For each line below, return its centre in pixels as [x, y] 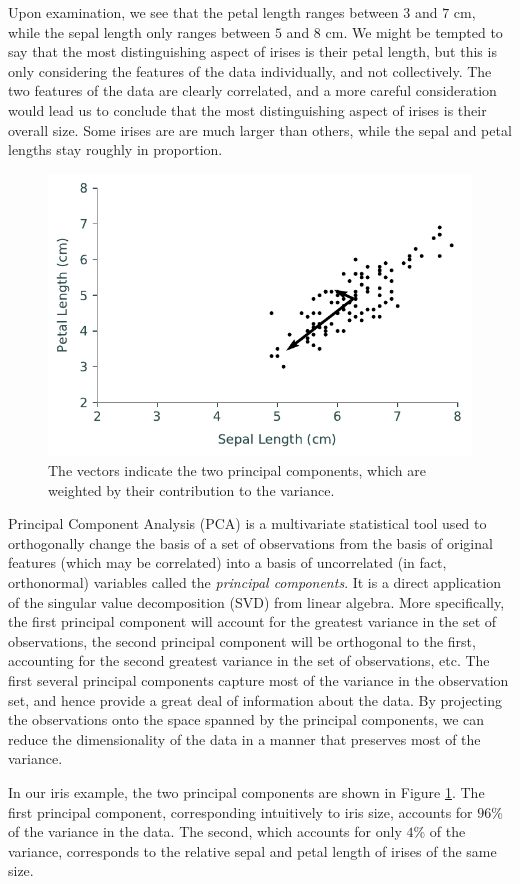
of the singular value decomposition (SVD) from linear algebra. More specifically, [256, 601]
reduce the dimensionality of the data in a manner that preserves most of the [244, 738]
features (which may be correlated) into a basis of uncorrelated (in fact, [227, 562]
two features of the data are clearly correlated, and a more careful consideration [252, 90]
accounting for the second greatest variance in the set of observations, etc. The [249, 660]
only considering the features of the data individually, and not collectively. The [250, 70]
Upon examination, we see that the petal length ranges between [203, 12]
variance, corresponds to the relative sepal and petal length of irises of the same [252, 850]
